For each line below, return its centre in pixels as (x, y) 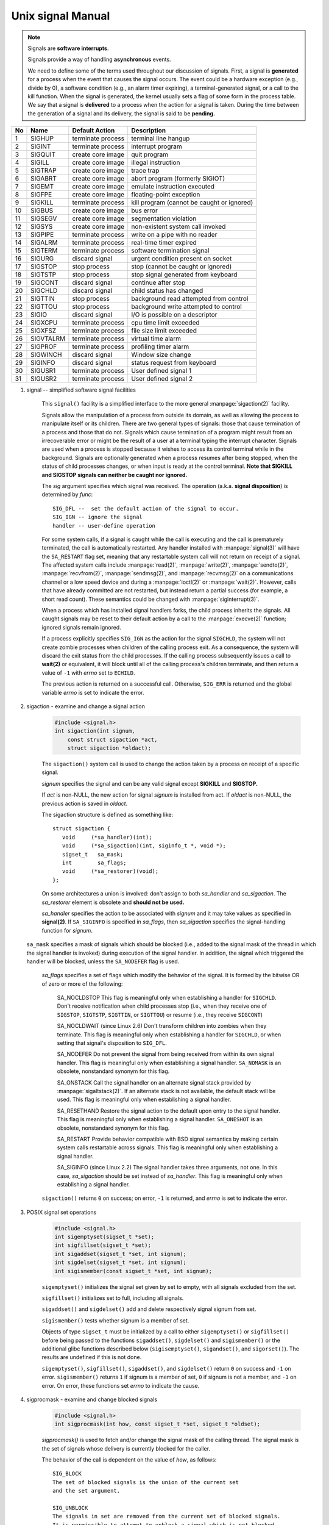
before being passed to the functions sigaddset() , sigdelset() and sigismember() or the (161, 1340)
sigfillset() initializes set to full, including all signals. (113, 1298)
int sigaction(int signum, (95, 731)
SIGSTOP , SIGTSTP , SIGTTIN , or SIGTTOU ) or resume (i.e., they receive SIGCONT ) (160, 1014)
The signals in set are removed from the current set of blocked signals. (167, 1516)
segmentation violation (164, 218)
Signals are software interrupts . (68, 48)
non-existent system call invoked (179, 227)
